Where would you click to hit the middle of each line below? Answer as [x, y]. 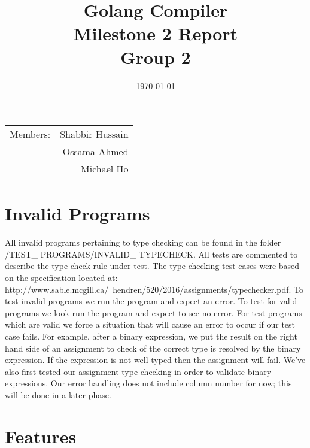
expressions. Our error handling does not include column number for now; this [148, 383]
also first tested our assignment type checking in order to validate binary [138, 371]
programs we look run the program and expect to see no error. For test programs [154, 312]
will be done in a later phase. [58, 394]
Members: [30, 134]
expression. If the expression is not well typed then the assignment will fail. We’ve [155, 360]
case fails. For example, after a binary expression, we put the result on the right [151, 336]
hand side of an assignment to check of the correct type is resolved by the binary [153, 348]
